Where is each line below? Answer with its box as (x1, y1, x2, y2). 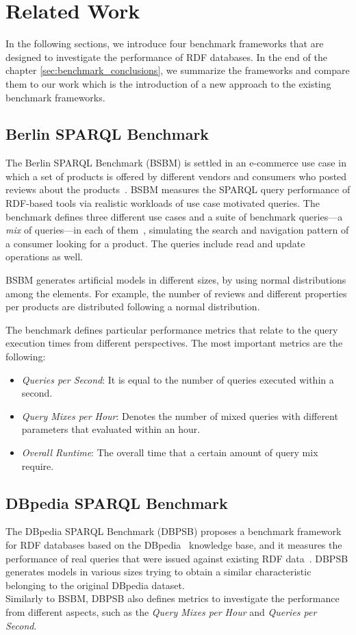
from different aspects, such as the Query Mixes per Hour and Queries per (5, 604, 317, 619)
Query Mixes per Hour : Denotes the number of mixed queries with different (21, 408, 338, 423)
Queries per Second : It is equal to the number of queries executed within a (21, 372, 334, 386)
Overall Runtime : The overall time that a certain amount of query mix (21, 445, 318, 459)
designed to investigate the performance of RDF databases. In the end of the (5, 49, 327, 64)
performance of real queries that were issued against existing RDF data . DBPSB (5, 551, 348, 565)
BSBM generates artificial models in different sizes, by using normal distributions (5, 273, 346, 287)
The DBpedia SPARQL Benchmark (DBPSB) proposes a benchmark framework (5, 524, 342, 538)
